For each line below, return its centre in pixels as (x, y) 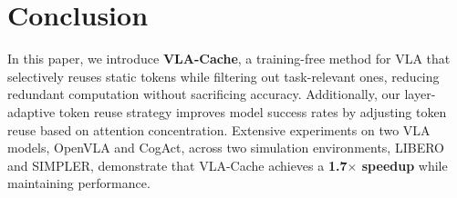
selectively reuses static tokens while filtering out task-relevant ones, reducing (223, 76)
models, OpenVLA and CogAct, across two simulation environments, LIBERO (226, 148)
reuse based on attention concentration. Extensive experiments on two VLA (219, 129)
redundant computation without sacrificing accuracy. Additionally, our (204, 94)
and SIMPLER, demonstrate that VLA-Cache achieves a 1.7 (177, 165)
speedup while (405, 165)
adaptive (31, 111)
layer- (420, 94)
